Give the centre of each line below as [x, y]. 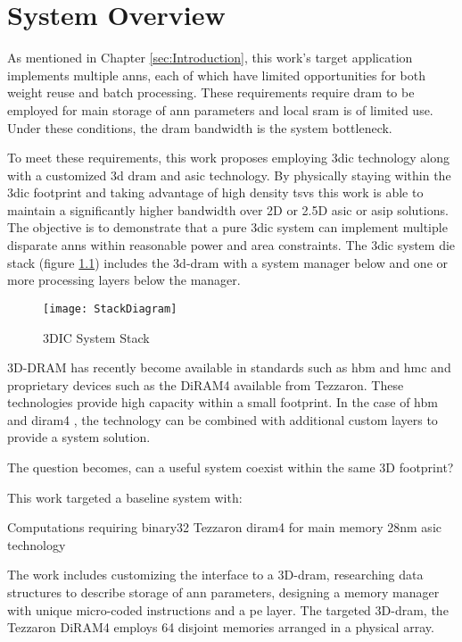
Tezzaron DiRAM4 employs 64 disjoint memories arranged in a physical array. [221, 627]
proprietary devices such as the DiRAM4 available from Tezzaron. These [206, 384]
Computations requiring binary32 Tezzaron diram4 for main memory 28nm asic [224, 527]
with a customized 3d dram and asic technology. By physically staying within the [229, 175]
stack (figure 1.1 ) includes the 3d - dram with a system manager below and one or [227, 262]
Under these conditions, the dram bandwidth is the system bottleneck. [200, 127]
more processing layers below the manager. [124, 280]
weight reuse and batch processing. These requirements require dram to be [211, 92]
